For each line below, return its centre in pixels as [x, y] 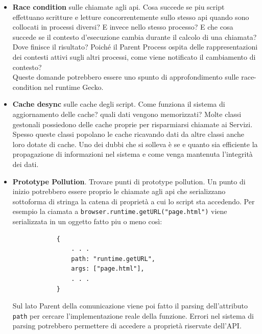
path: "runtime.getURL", [113, 259]
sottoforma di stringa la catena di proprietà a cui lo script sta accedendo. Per [134, 201]
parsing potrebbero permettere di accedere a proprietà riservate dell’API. [127, 326]
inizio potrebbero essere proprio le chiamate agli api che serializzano [119, 191]
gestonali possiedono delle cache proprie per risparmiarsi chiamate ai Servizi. [133, 124]
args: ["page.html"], [108, 269]
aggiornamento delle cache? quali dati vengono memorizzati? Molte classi [127, 114]
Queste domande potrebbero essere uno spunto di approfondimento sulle [126, 77]
